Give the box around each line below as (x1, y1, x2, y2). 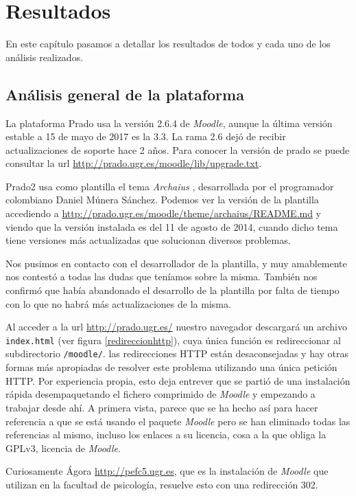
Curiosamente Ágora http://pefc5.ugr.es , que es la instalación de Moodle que (5, 464, 329, 478)
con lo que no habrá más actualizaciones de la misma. (5, 296, 231, 311)
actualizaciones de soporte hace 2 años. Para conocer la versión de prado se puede (5, 142, 350, 157)
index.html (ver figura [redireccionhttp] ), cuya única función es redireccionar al (5, 332, 341, 347)
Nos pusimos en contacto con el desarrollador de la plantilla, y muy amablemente (5, 256, 347, 270)
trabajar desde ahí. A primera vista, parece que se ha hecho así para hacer (5, 400, 318, 414)
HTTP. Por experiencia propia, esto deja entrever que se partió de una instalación (5, 373, 351, 387)
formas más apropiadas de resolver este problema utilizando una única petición (5, 360, 337, 374)
